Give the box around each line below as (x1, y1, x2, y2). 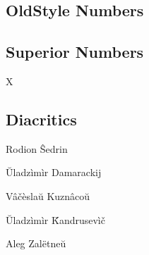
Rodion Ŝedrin (6, 141, 68, 156)
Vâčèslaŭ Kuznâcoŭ (6, 188, 90, 203)
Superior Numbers (6, 41, 144, 63)
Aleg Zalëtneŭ (6, 236, 66, 251)
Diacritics (6, 108, 77, 130)
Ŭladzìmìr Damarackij (6, 165, 102, 180)
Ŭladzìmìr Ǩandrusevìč (6, 212, 105, 227)
